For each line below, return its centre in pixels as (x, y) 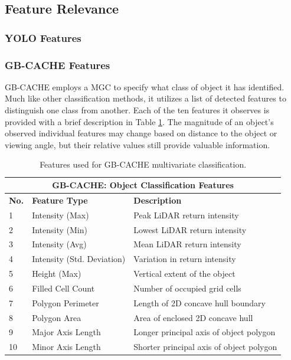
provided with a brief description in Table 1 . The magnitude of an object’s (139, 121)
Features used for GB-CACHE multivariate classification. (143, 164)
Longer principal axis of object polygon (205, 332)
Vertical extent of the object (184, 274)
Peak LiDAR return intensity (186, 215)
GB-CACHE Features (58, 65)
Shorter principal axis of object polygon (205, 347)
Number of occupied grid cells (187, 288)
